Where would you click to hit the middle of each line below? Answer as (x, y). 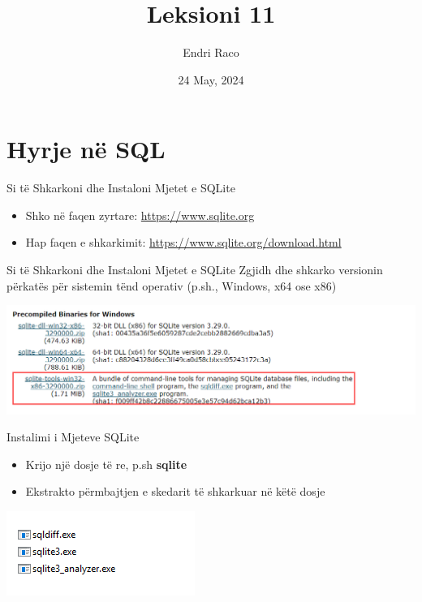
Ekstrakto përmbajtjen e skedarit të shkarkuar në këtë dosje (175, 491)
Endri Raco (211, 52)
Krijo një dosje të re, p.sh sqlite (106, 464)
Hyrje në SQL (86, 149)
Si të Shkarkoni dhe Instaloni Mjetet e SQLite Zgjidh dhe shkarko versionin (195, 270)
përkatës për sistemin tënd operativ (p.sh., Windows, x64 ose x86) (172, 285)
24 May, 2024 (211, 79)
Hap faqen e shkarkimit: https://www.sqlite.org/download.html (183, 242)
